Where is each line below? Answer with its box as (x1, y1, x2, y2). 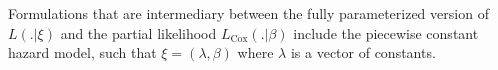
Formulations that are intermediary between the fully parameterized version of (8, 3, 489, 23)
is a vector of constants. (290, 42, 436, 63)
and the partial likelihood (60, 22, 217, 43)
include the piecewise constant (293, 22, 479, 43)
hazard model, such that (8, 42, 157, 63)
